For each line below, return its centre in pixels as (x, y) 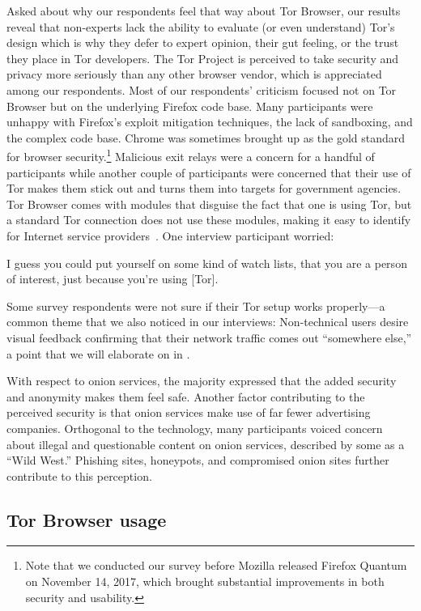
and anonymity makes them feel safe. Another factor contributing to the (186, 396)
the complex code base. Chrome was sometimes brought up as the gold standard (206, 137)
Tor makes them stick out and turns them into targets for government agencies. (204, 188)
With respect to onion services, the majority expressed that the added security (202, 381)
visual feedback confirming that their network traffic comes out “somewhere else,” (209, 337)
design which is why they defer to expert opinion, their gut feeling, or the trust (203, 42)
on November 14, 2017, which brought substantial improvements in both (205, 581)
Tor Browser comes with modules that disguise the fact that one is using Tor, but (209, 204)
